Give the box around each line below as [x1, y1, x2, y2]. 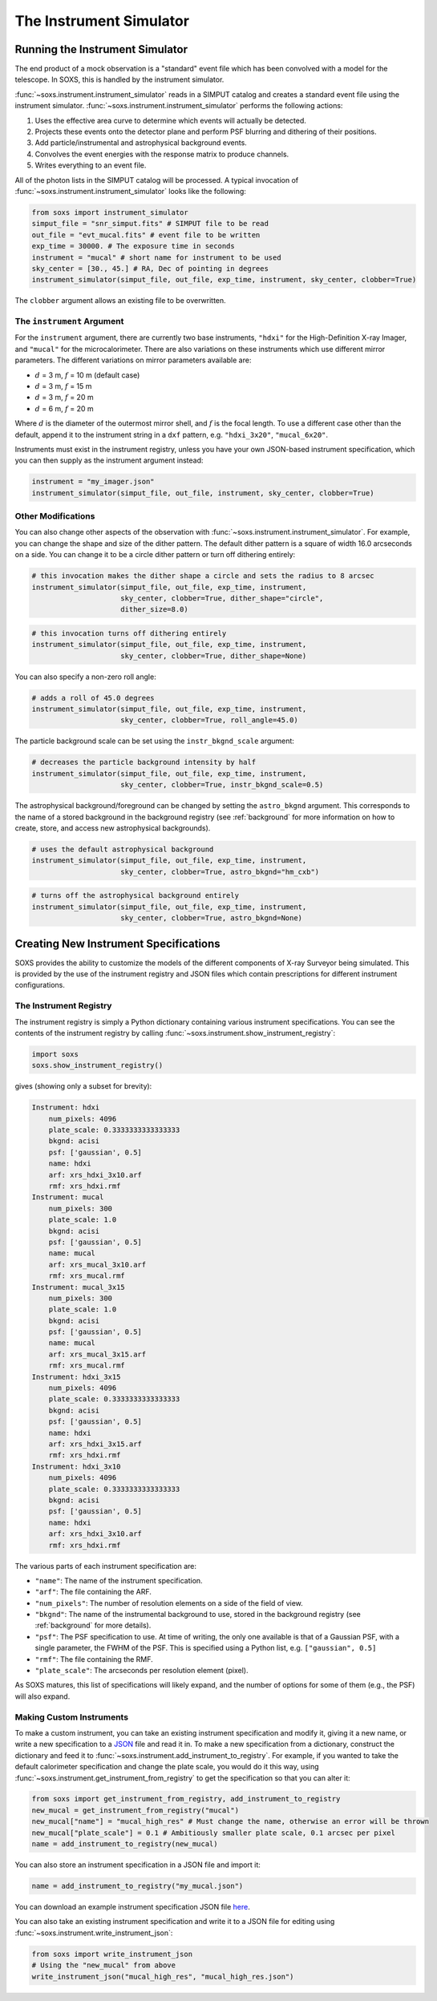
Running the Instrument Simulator [14, 42, 188, 56]
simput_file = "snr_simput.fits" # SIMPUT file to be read [31, 219, 269, 228]
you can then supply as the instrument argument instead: [14, 455, 204, 465]
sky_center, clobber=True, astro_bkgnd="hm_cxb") [120, 867, 320, 876]
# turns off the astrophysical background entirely [31, 891, 240, 900]
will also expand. [14, 1692, 71, 1701]
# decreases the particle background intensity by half [31, 758, 257, 767]
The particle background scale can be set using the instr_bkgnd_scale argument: [14, 736, 294, 746]
